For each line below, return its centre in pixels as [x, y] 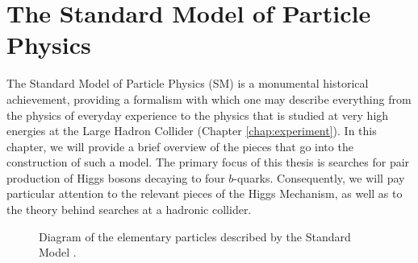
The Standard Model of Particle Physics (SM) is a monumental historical [188, 83]
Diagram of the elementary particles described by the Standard [195, 236]
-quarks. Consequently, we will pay [319, 177]
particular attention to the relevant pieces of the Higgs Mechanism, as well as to [205, 193]
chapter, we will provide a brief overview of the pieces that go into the [180, 146]
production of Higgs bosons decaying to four [116, 177]
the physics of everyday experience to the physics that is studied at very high [198, 115]
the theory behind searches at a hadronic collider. [129, 210]
